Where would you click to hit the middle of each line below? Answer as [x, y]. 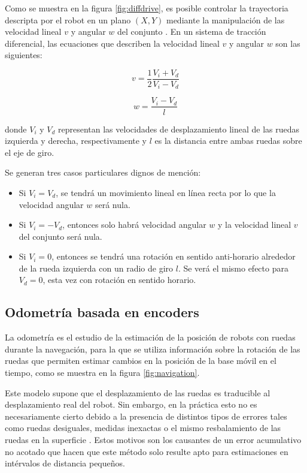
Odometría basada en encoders [102, 312]
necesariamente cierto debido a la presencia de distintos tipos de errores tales [146, 416]
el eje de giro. [30, 152]
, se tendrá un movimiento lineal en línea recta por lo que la [166, 192]
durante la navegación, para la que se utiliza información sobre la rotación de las [153, 349]
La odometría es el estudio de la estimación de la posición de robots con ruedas [150, 337]
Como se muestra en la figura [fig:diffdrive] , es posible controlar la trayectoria [147, 8]
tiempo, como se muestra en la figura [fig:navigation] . [102, 373]
